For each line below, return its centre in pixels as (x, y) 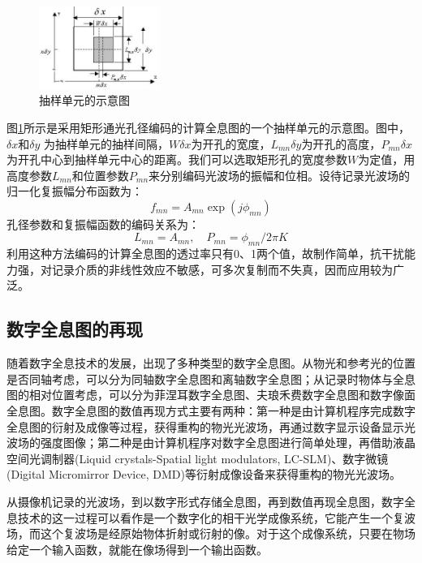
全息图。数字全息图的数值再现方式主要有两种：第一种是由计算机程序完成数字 (211, 411)
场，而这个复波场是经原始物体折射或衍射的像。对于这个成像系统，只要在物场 (211, 533)
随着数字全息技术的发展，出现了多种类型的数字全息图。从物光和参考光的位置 (211, 363)
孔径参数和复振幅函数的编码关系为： (103, 223)
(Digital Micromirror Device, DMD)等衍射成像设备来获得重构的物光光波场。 (204, 474)
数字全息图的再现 (75, 329)
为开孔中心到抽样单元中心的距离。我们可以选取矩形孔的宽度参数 (177, 159)
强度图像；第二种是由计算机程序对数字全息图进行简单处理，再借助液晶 (228, 443)
